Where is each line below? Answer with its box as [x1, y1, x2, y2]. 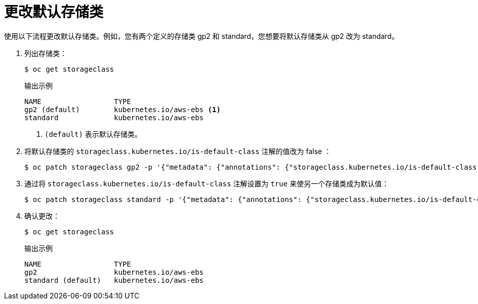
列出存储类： [24, 48, 67, 58]
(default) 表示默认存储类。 [45, 129, 142, 138]
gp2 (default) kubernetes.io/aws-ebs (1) [24, 105, 221, 114]
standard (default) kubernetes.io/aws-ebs [24, 276, 204, 284]
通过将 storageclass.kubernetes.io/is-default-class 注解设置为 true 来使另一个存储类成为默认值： [24, 179, 389, 188]
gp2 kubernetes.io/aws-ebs [24, 268, 204, 276]
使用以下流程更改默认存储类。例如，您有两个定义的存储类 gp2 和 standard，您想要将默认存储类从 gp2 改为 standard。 [4, 31, 399, 40]
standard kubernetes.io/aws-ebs [24, 113, 204, 122]
